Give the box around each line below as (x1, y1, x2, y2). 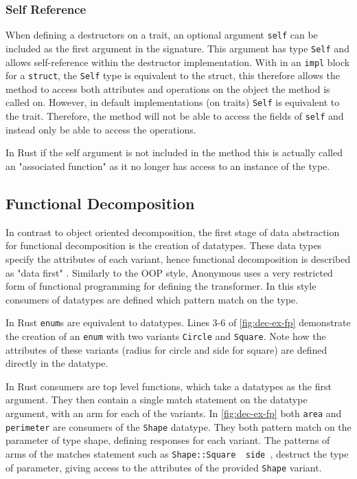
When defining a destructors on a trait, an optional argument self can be (5, 28, 318, 42)
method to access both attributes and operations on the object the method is (5, 81, 330, 96)
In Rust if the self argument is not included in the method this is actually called (5, 145, 343, 160)
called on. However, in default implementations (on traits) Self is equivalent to (5, 95, 340, 109)
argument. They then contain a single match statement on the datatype (5, 392, 308, 407)
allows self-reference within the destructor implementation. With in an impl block (5, 54, 350, 69)
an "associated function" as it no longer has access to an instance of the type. (5, 158, 330, 173)
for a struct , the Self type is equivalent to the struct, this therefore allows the (5, 68, 340, 83)
